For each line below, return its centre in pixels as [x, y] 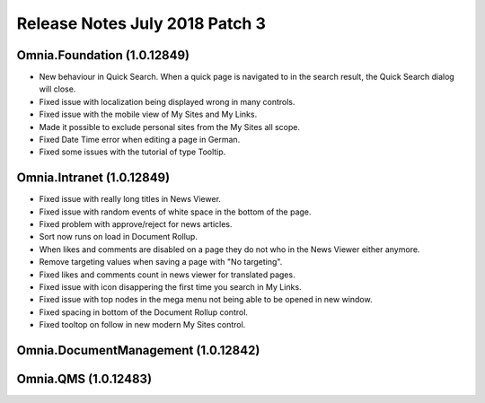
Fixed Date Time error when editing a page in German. [140, 140]
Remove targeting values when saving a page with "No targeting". [161, 262]
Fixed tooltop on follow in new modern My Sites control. [142, 325]
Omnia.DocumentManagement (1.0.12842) [138, 350]
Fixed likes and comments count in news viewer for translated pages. [167, 275]
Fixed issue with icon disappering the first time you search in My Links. [170, 287]
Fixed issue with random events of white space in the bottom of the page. [175, 212]
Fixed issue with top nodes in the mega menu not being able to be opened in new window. [206, 300]
